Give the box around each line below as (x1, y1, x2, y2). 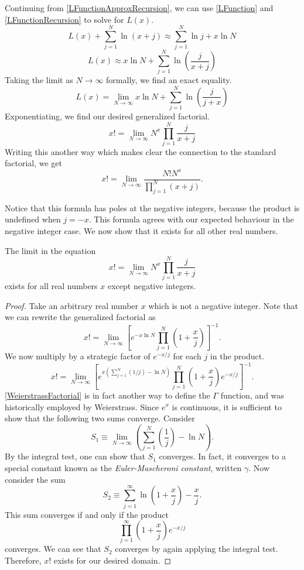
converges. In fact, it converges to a (159, 450, 286, 462)
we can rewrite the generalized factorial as (5, 311, 156, 323)
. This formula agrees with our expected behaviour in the (88, 213, 294, 225)
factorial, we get (5, 157, 63, 169)
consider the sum (5, 473, 66, 485)
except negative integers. (107, 280, 196, 292)
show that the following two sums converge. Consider (5, 412, 195, 424)
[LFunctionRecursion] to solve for (5, 13, 124, 25)
